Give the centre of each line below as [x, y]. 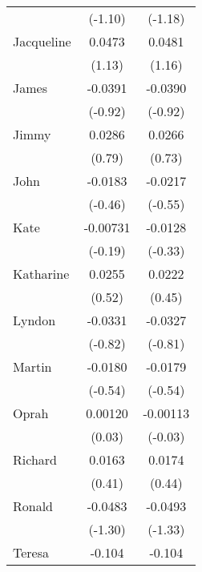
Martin [32, 367]
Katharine [41, 274]
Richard [35, 459]
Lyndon [34, 320]
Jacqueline [42, 41]
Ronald [33, 506]
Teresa [31, 552]
